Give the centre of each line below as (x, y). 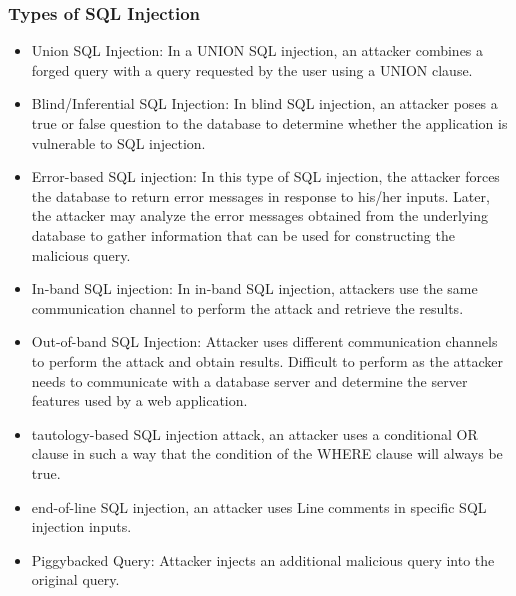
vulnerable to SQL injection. (118, 142)
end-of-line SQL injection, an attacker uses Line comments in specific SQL (259, 506)
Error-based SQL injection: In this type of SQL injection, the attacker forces (265, 176)
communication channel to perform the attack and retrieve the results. (247, 307)
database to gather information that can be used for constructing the (243, 234)
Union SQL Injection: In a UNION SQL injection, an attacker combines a (257, 50)
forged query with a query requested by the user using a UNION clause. (252, 69)
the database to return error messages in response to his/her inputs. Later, (260, 195)
